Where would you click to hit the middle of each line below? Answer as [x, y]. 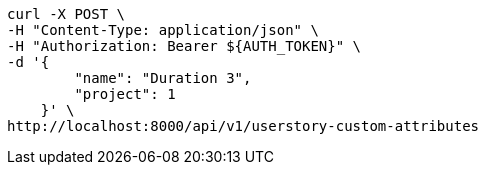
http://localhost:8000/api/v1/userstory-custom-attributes [243, 126]
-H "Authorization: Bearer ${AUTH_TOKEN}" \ [184, 46]
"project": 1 [125, 94]
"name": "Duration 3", [163, 78]
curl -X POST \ [66, 14]
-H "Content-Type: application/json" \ [163, 30]
